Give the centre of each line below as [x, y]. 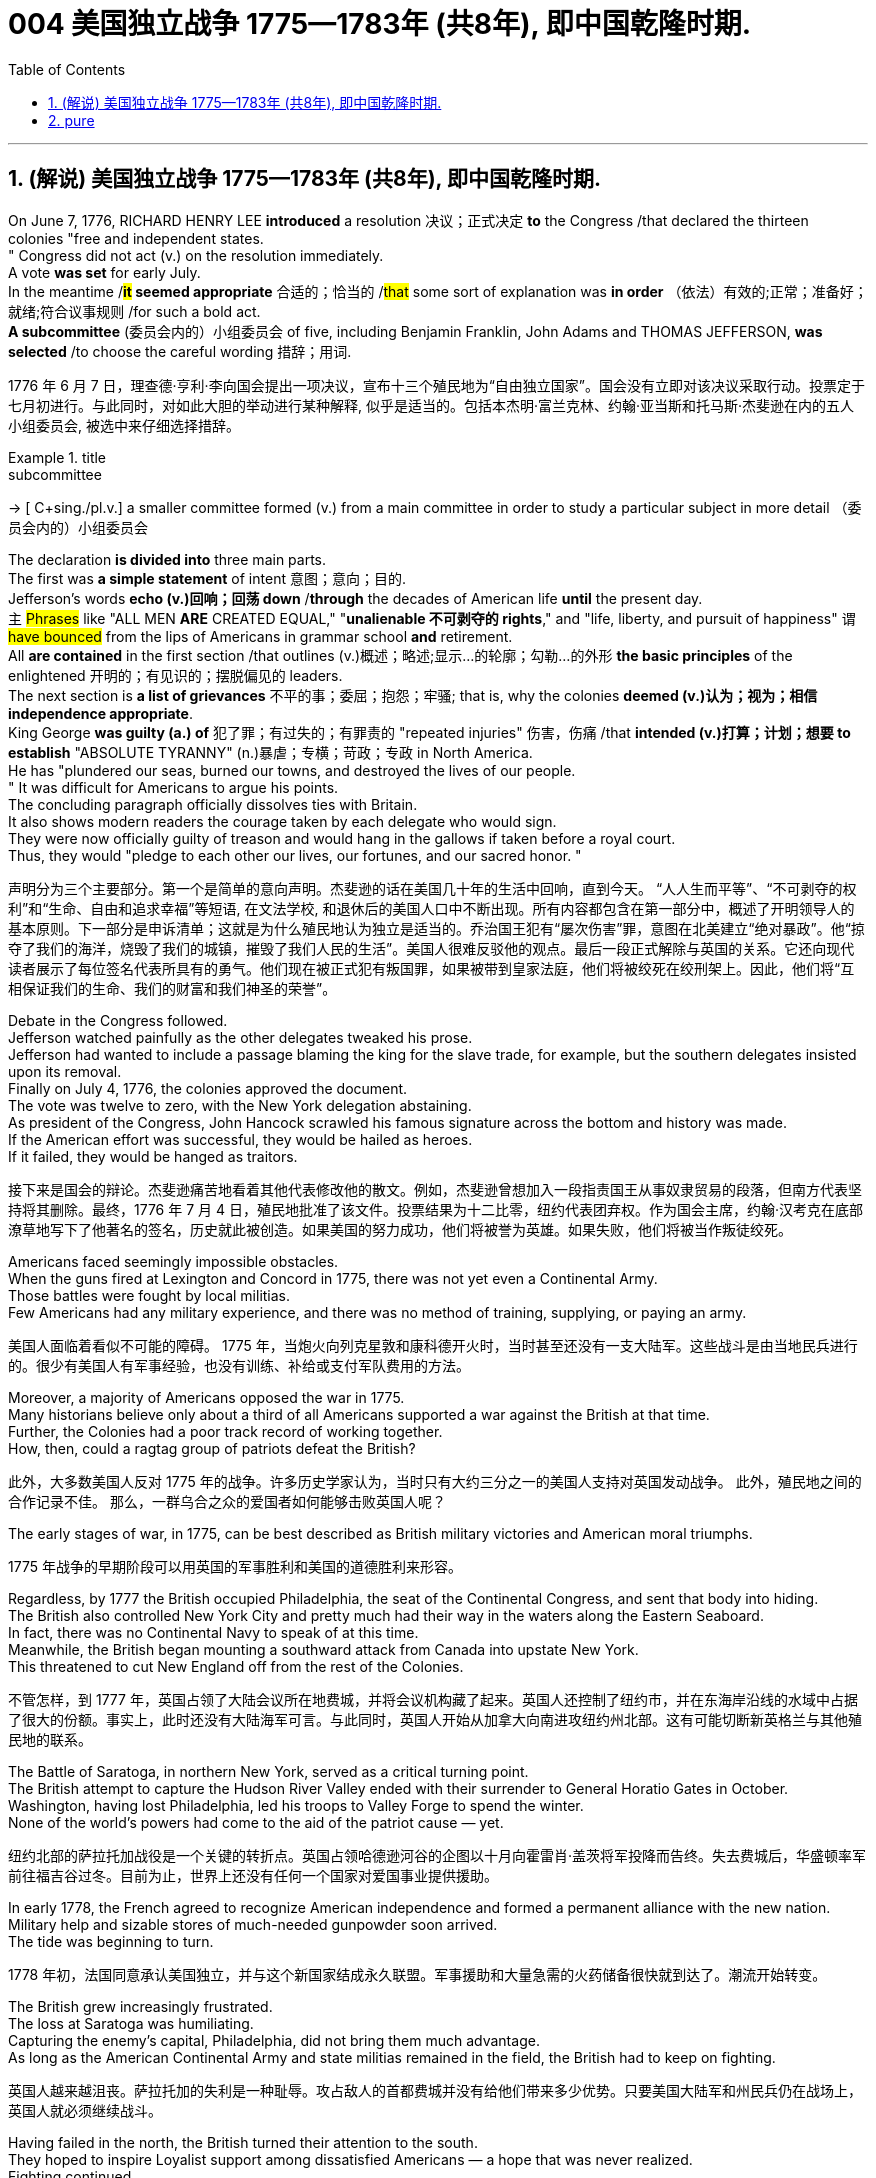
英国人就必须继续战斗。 [85, 2110]
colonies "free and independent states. [136, 238]
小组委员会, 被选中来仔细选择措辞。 [124, 425]
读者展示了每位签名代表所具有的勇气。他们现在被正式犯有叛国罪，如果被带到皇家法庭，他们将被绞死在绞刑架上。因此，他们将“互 [431, 968]
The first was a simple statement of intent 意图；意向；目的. [207, 578]
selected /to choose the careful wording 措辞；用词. [180, 351]
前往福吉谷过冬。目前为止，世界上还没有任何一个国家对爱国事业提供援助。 [253, 1875]
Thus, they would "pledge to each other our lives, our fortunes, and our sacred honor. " [295, 855]
